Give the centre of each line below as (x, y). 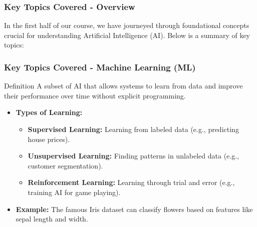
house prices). (49, 139)
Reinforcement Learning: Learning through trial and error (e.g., (131, 182)
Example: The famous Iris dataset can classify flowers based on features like (134, 209)
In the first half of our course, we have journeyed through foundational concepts (127, 25)
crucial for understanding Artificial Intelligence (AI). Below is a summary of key (127, 35)
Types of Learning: (49, 112)
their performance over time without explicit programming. (95, 95)
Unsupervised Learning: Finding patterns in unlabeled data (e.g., (133, 156)
